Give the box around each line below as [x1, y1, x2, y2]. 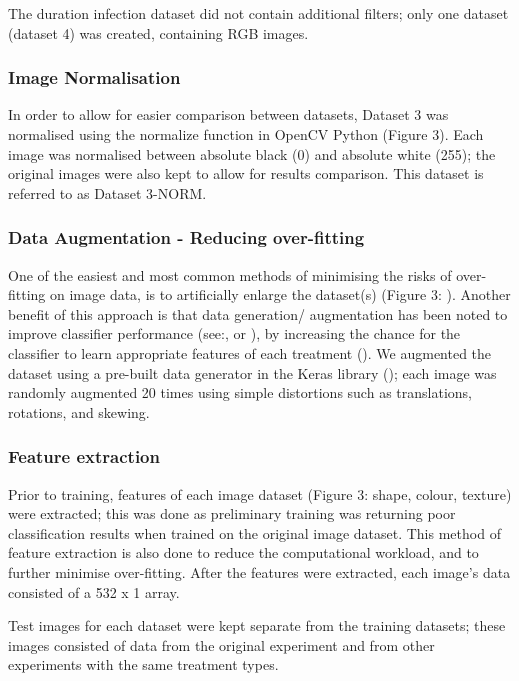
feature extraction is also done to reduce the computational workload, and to [8, 542, 479, 563]
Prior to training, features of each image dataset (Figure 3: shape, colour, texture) [8, 483, 512, 504]
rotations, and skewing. [8, 401, 150, 422]
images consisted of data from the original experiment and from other [8, 634, 435, 655]
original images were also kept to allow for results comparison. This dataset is [8, 163, 484, 184]
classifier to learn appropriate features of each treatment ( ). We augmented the [8, 342, 492, 363]
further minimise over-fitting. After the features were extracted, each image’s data [8, 561, 511, 582]
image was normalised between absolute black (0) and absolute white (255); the [8, 143, 496, 164]
